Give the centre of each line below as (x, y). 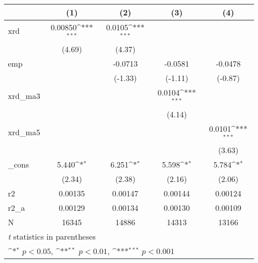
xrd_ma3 (24, 96)
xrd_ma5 (24, 132)
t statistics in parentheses (52, 237)
